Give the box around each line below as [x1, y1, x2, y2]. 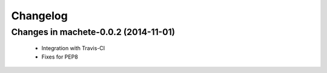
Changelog [11, 9, 68, 22]
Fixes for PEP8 [41, 53, 78, 60]
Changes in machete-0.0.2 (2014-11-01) [11, 27, 176, 37]
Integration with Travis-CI [41, 45, 105, 52]
